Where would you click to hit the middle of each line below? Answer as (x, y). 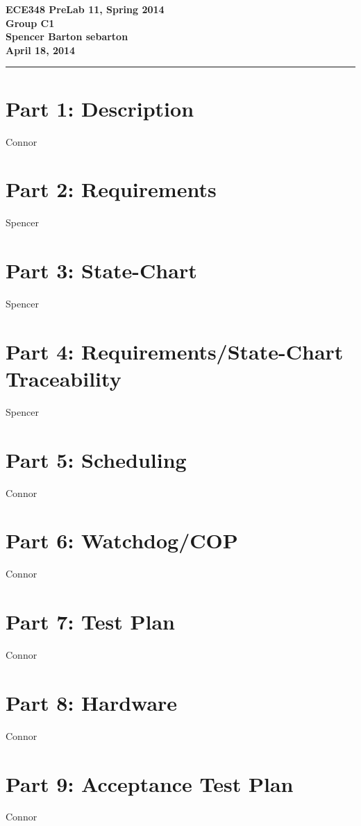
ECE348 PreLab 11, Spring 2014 (85, 9)
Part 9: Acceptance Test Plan (150, 783)
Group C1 (30, 23)
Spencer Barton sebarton (67, 36)
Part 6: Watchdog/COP (122, 540)
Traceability (64, 378)
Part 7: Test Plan (90, 622)
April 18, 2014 (41, 50)
